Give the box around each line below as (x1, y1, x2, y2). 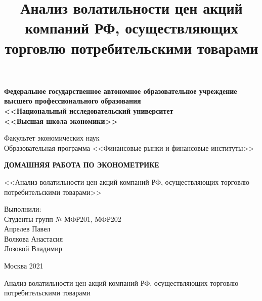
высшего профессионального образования (4, 95, 141, 106)
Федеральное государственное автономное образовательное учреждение (4, 85, 237, 96)
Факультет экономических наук (4, 132, 100, 143)
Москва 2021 (4, 260, 43, 271)
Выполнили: (4, 204, 41, 214)
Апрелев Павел (4, 223, 51, 234)
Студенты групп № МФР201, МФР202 (4, 213, 121, 224)
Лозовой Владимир (4, 243, 62, 254)
